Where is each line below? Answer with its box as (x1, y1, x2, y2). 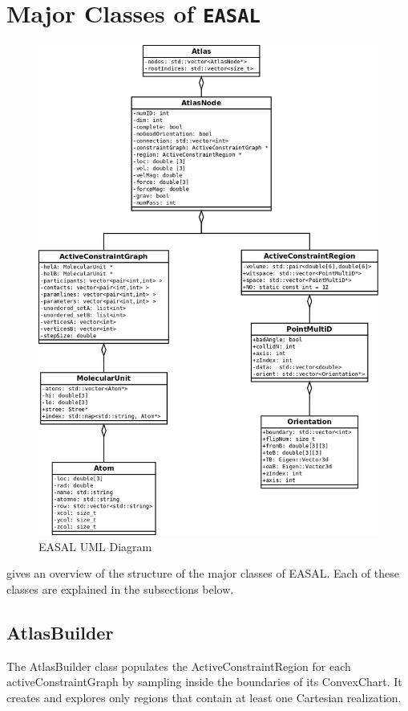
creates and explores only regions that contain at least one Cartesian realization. (6, 689, 402, 705)
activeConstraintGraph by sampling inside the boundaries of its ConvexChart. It (6, 673, 402, 690)
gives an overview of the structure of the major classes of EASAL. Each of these (6, 565, 399, 582)
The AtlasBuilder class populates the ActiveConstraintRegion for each (6, 657, 351, 674)
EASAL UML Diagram (38, 537, 152, 554)
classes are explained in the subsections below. (6, 580, 234, 597)
